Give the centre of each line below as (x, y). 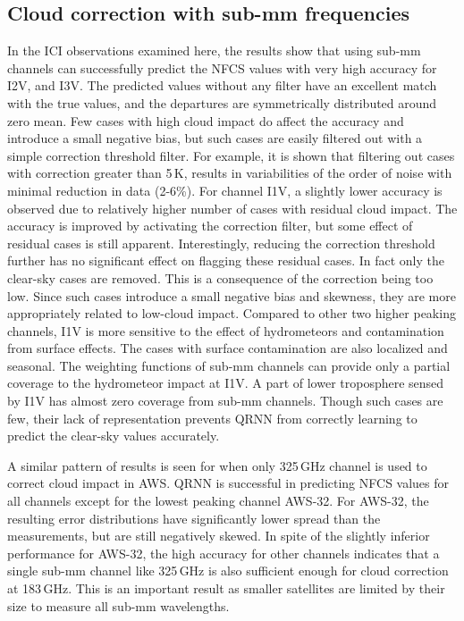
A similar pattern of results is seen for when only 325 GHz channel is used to (217, 465)
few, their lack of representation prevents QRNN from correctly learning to (212, 418)
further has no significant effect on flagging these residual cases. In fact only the (226, 260)
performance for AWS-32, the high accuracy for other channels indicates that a (224, 553)
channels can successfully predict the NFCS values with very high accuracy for (222, 67)
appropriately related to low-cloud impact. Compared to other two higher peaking (232, 313)
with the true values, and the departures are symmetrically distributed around (222, 102)
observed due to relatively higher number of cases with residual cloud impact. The (232, 208)
